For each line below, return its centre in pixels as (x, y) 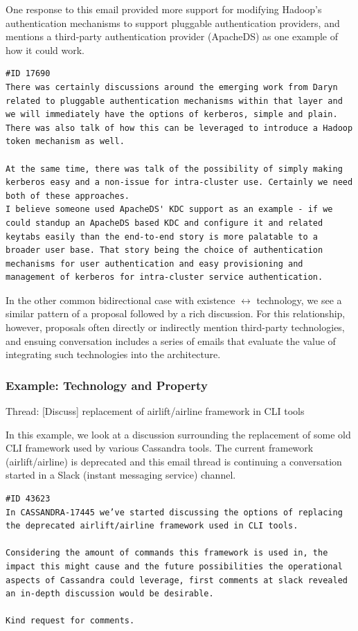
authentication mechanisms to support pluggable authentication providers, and (173, 23)
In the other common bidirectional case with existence (120, 300)
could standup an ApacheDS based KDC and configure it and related (164, 223)
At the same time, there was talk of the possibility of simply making (174, 169)
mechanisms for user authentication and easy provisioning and (154, 264)
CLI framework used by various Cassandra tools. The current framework (160, 448)
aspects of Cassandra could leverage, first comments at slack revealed (177, 580)
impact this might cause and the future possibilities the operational (174, 567)
